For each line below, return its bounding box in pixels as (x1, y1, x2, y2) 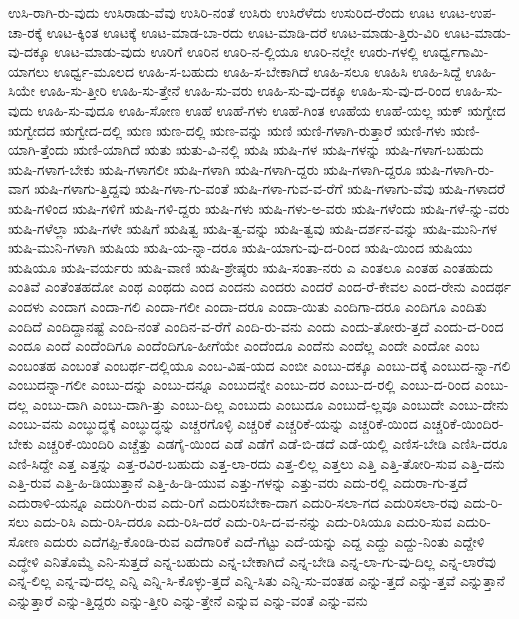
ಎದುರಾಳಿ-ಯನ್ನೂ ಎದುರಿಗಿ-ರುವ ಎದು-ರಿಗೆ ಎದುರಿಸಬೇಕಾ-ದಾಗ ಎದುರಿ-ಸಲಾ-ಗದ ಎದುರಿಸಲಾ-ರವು (8, 491, 459, 512)
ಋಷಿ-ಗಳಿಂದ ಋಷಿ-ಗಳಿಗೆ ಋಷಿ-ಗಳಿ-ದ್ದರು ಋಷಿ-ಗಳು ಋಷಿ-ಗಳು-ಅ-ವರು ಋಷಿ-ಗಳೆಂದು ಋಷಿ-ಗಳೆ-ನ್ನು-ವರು (8, 197, 510, 218)
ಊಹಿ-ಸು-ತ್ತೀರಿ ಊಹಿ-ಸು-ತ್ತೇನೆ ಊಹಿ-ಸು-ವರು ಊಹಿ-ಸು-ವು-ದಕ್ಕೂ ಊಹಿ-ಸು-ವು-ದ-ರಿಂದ (39, 80, 451, 101)
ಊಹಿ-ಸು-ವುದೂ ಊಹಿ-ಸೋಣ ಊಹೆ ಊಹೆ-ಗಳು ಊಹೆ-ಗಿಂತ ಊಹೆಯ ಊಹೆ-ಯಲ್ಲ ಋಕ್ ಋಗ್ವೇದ (37, 99, 506, 120)
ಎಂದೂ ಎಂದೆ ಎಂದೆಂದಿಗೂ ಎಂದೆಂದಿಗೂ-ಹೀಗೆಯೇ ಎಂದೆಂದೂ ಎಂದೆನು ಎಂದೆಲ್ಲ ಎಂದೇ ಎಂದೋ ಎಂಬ (8, 335, 480, 356)
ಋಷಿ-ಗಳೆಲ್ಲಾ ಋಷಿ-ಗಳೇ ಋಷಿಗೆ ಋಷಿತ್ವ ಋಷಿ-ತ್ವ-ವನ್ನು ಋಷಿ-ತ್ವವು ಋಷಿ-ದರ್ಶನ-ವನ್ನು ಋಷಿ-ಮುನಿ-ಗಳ (8, 217, 498, 238)
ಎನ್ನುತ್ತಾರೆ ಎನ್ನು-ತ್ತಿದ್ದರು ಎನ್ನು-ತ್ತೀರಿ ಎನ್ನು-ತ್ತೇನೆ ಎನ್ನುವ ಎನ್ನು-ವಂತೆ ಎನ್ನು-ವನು (8, 589, 368, 610)
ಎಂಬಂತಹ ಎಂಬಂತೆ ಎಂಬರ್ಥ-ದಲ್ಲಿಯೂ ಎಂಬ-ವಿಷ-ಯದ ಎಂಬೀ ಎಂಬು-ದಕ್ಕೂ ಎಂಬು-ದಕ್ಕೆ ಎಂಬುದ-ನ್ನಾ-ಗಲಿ (8, 354, 511, 375)
